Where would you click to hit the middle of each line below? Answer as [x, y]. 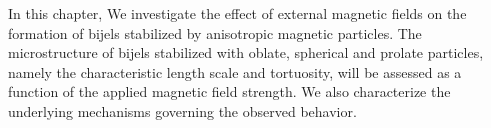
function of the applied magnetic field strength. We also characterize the [229, 91]
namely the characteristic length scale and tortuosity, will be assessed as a [235, 71]
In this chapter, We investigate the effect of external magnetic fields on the [237, 13]
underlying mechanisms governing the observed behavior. [182, 110]
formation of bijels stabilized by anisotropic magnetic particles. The [215, 32]
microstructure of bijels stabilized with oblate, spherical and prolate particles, [246, 52]
